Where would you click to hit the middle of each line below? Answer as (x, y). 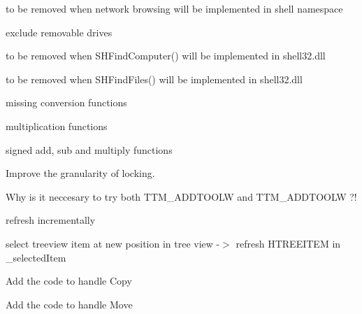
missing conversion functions (66, 102)
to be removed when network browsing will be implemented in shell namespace (174, 8)
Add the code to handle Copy (69, 281)
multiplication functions (57, 126)
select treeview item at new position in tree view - (113, 243)
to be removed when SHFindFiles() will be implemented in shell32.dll (154, 79)
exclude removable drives (59, 32)
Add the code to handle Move (69, 304)
